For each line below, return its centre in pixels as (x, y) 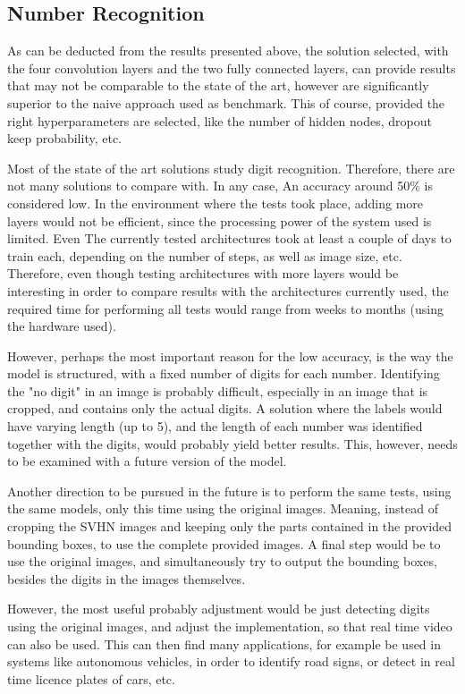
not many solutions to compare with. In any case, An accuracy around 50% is (220, 186)
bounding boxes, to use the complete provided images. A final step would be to (224, 543)
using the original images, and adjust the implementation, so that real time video (230, 626)
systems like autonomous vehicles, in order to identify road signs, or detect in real (231, 661)
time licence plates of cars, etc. (91, 678)
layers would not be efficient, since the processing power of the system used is (220, 220)
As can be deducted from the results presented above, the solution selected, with (228, 51)
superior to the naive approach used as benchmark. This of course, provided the (226, 102)
